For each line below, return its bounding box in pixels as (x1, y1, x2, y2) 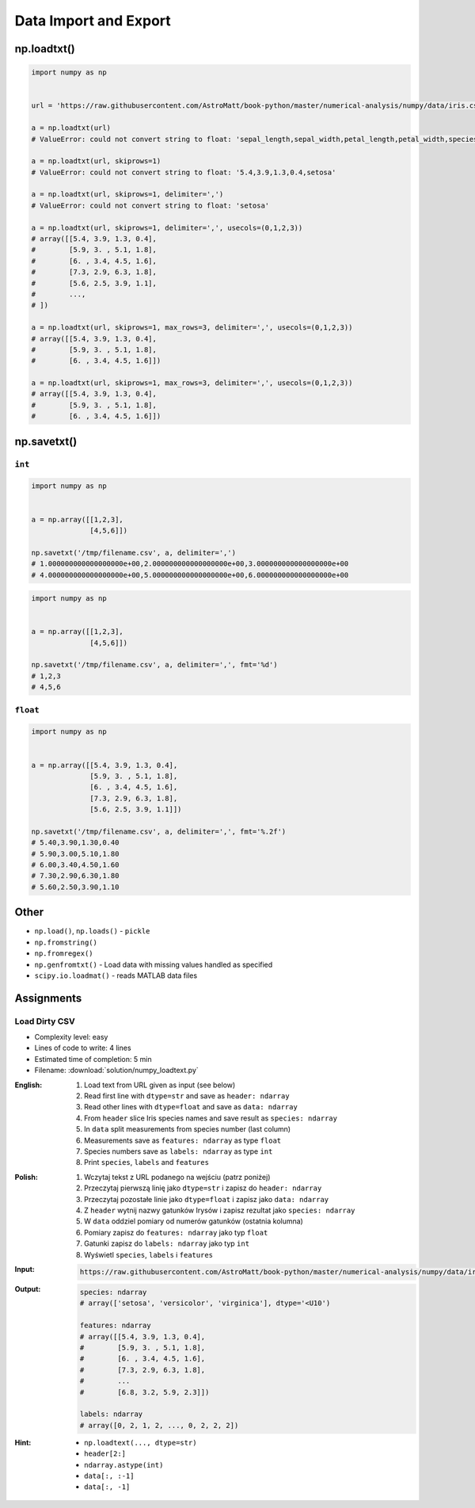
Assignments (14, 991, 82, 1005)
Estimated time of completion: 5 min (34, 1054, 152, 1063)
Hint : (14, 1437, 32, 1447)
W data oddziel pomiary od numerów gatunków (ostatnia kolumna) (84, 1216, 304, 1226)
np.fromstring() (34, 937, 98, 947)
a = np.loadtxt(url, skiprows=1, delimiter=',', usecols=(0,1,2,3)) (31, 223, 303, 232)
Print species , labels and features (84, 1158, 210, 1167)
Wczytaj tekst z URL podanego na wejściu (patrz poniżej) (84, 1172, 271, 1182)
